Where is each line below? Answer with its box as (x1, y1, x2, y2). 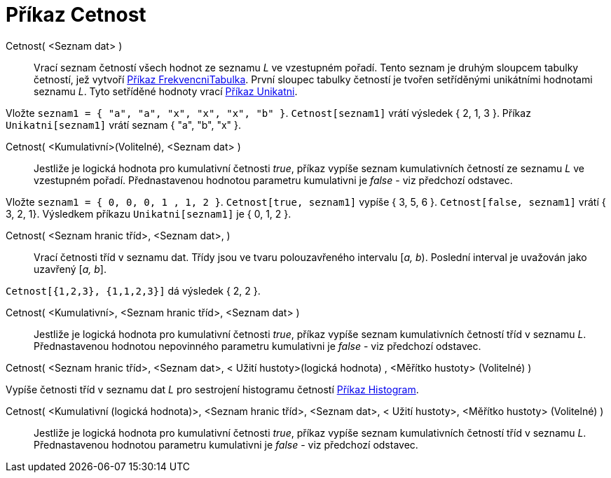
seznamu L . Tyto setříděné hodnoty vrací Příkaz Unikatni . (34, 85, 298, 97)
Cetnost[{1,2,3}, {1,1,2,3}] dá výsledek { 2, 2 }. (6, 284, 261, 297)
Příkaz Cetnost (6, 3, 146, 27)
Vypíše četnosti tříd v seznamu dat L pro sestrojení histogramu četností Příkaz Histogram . (6, 383, 419, 395)
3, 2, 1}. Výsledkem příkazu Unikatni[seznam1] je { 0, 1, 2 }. (6, 207, 291, 220)
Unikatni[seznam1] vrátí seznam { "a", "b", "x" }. (6, 118, 242, 131)
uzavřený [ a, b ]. (34, 262, 107, 275)
